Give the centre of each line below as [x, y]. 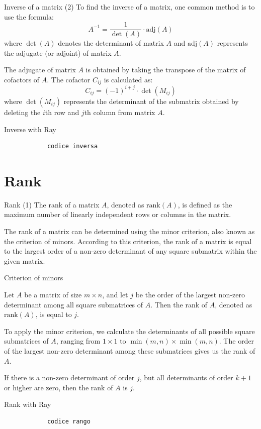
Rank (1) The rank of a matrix [52, 204]
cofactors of [22, 80]
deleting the [22, 112]
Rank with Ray [28, 404]
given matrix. [25, 260]
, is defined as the [205, 204]
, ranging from [78, 341]
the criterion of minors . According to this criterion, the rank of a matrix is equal [128, 241]
